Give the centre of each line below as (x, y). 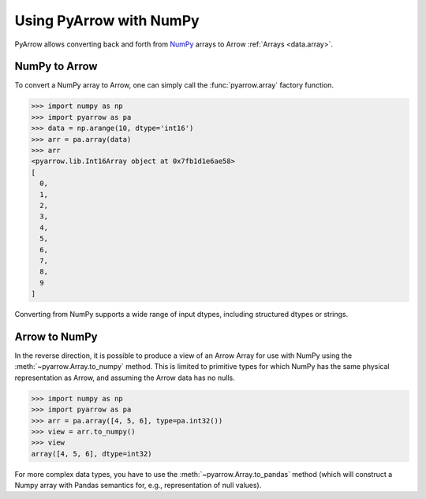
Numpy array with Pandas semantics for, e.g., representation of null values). (138, 486)
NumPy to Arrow (56, 67)
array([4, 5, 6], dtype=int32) (92, 454)
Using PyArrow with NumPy (107, 20)
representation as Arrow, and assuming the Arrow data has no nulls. (125, 378)
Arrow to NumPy (56, 336)
